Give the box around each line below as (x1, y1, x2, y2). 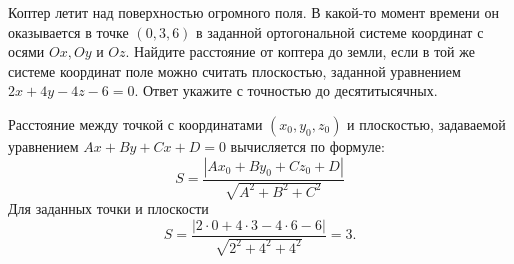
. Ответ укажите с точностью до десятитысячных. (134, 80, 438, 101)
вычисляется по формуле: (230, 135, 385, 156)
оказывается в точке (8, 21, 129, 42)
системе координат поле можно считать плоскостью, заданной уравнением (8, 60, 461, 81)
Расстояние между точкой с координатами (8, 113, 263, 134)
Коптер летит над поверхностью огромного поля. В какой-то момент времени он (8, 2, 499, 22)
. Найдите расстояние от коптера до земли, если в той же (125, 41, 475, 62)
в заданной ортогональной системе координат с (196, 21, 484, 42)
